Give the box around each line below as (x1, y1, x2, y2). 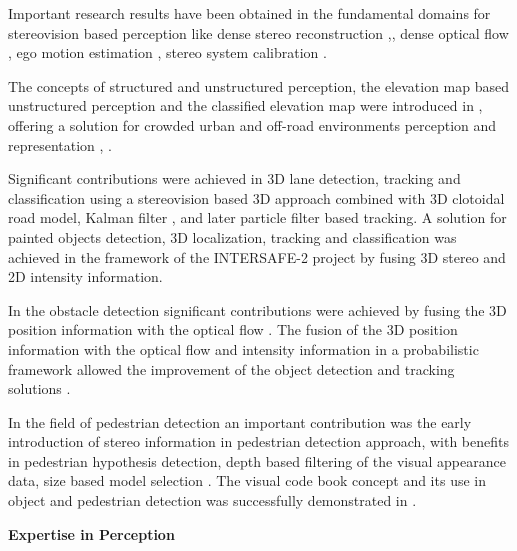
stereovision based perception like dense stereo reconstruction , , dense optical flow (8, 22, 509, 43)
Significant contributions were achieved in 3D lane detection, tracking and (8, 168, 461, 189)
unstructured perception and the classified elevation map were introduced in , (8, 95, 483, 116)
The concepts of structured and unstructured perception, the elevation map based (8, 75, 510, 96)
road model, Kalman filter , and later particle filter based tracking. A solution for (8, 207, 507, 228)
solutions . (8, 378, 71, 399)
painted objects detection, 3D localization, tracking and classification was (8, 226, 457, 247)
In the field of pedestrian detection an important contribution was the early (8, 411, 472, 432)
